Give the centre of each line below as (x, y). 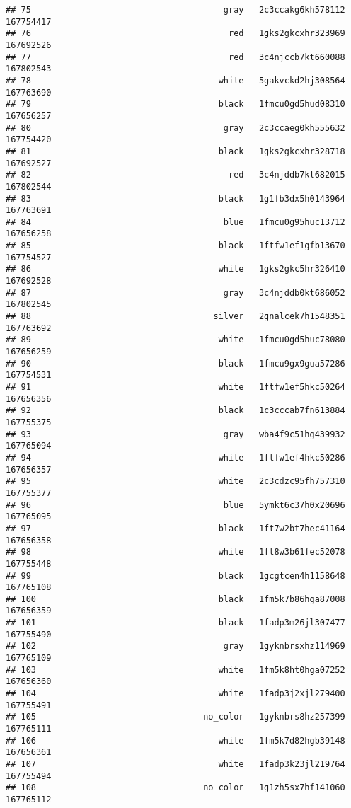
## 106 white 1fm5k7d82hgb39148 (175, 740)
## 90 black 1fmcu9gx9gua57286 (175, 363)
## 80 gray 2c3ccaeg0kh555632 (175, 128)
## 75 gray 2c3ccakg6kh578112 (175, 10)
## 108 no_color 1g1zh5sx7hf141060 (175, 788)
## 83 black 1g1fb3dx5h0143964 (175, 198)
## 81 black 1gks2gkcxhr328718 (175, 151)
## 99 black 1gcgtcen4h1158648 (175, 576)
